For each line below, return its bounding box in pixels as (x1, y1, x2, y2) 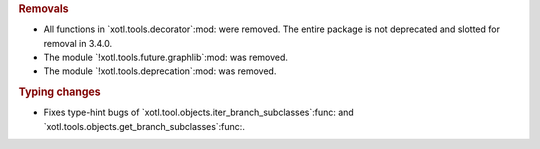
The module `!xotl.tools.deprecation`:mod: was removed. (43, 65, 277, 77)
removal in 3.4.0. (43, 37, 113, 49)
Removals (18, 2, 69, 15)
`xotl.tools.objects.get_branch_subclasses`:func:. (43, 120, 245, 132)
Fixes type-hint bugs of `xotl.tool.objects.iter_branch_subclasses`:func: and (43, 106, 354, 119)
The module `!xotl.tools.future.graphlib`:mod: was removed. (43, 51, 289, 64)
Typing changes (18, 85, 101, 99)
